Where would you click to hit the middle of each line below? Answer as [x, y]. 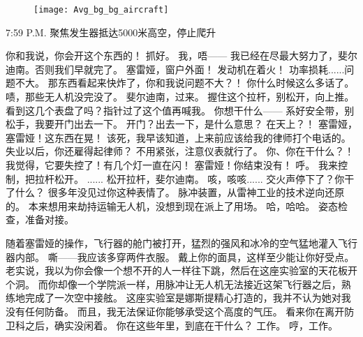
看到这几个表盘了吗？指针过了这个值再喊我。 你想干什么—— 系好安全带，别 [180, 110]
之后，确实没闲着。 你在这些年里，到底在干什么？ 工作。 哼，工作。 [181, 325]
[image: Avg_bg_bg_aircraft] [101, 10]
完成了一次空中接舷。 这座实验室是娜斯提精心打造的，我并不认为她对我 [188, 298]
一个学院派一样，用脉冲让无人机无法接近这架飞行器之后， [209, 284]
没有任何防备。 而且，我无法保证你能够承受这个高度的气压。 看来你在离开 [175, 311]
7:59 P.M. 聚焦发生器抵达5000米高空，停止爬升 [111, 32]
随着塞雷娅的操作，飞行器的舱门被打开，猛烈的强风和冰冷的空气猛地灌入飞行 [181, 242]
